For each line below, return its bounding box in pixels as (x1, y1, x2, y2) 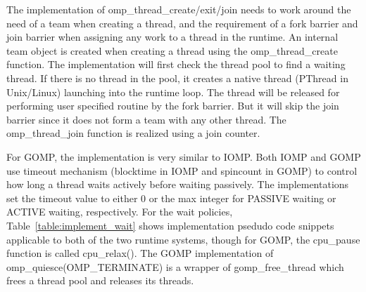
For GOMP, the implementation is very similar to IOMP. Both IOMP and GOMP (6, 149, 361, 164)
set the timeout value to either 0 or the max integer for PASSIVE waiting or (6, 190, 336, 205)
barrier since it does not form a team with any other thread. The (6, 112, 286, 126)
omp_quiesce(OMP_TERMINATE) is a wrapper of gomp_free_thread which (6, 259, 344, 274)
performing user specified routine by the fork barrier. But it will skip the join (6, 98, 339, 113)
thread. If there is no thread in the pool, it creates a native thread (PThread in (6, 70, 348, 85)
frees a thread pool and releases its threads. (6, 273, 194, 288)
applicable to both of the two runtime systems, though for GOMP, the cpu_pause (6, 232, 360, 246)
